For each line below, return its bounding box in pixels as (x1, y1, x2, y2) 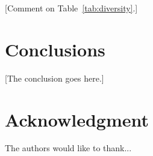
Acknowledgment (5, 107, 149, 131)
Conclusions (5, 37, 105, 61)
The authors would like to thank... (5, 142, 132, 154)
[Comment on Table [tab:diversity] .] (5, 2, 138, 14)
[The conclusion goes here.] (5, 71, 104, 84)
